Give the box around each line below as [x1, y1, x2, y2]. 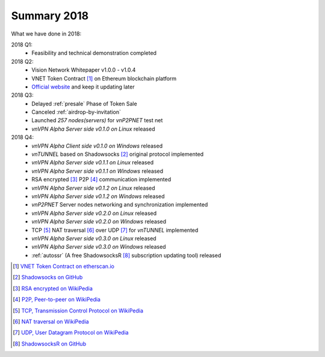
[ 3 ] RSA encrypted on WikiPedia [13, 285, 93, 292]
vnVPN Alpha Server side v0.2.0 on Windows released [31, 218, 167, 225]
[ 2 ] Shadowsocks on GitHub [13, 274, 83, 281]
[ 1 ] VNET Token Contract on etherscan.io [13, 262, 114, 270]
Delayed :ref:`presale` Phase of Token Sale [31, 100, 138, 107]
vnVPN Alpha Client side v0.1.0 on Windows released [31, 142, 162, 149]
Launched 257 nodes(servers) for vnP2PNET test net [31, 117, 163, 124]
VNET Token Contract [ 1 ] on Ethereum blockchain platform [31, 75, 177, 82]
